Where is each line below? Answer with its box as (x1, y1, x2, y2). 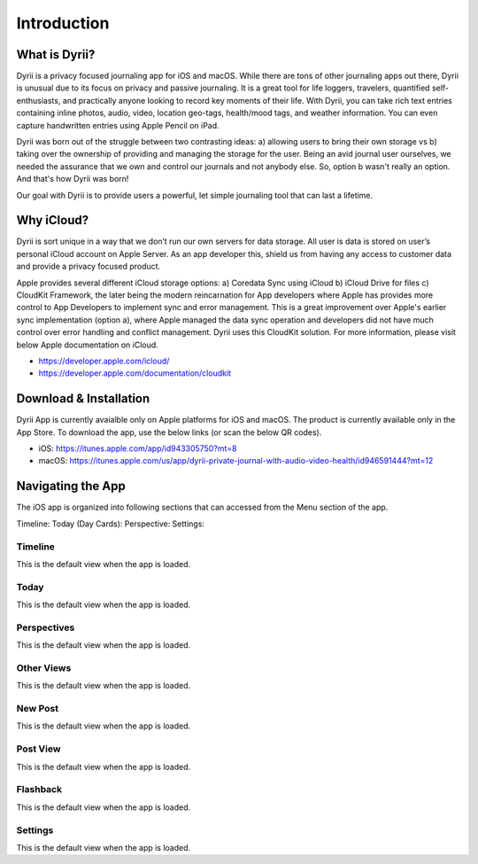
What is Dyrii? (16, 47, 96, 62)
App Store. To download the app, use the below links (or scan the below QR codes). (16, 426, 322, 438)
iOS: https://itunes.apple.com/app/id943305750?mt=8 (38, 443, 238, 454)
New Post (16, 703, 59, 715)
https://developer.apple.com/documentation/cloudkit (38, 368, 232, 378)
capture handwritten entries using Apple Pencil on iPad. (16, 120, 220, 130)
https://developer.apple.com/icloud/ (38, 355, 170, 366)
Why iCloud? (16, 213, 89, 228)
